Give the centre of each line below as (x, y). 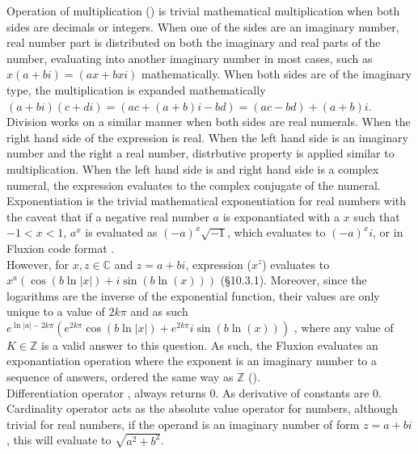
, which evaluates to (276, 232)
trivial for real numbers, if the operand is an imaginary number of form (183, 424)
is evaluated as (121, 232)
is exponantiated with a (281, 216)
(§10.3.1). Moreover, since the (293, 280)
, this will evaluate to (59, 440)
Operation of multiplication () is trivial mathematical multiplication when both (203, 11)
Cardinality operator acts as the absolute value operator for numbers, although (203, 408)
